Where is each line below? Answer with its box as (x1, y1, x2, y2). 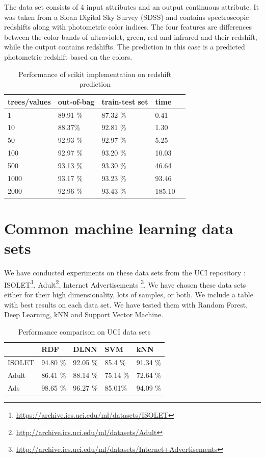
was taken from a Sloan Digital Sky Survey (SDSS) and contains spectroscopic (4, 11, 249, 22)
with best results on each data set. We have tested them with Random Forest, (4, 299, 248, 310)
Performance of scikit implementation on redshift (18, 68, 172, 79)
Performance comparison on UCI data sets (18, 326, 151, 337)
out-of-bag (58, 96, 95, 107)
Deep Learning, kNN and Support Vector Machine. (4, 309, 164, 320)
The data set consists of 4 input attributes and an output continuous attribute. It (4, 2, 259, 12)
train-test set (101, 96, 148, 107)
